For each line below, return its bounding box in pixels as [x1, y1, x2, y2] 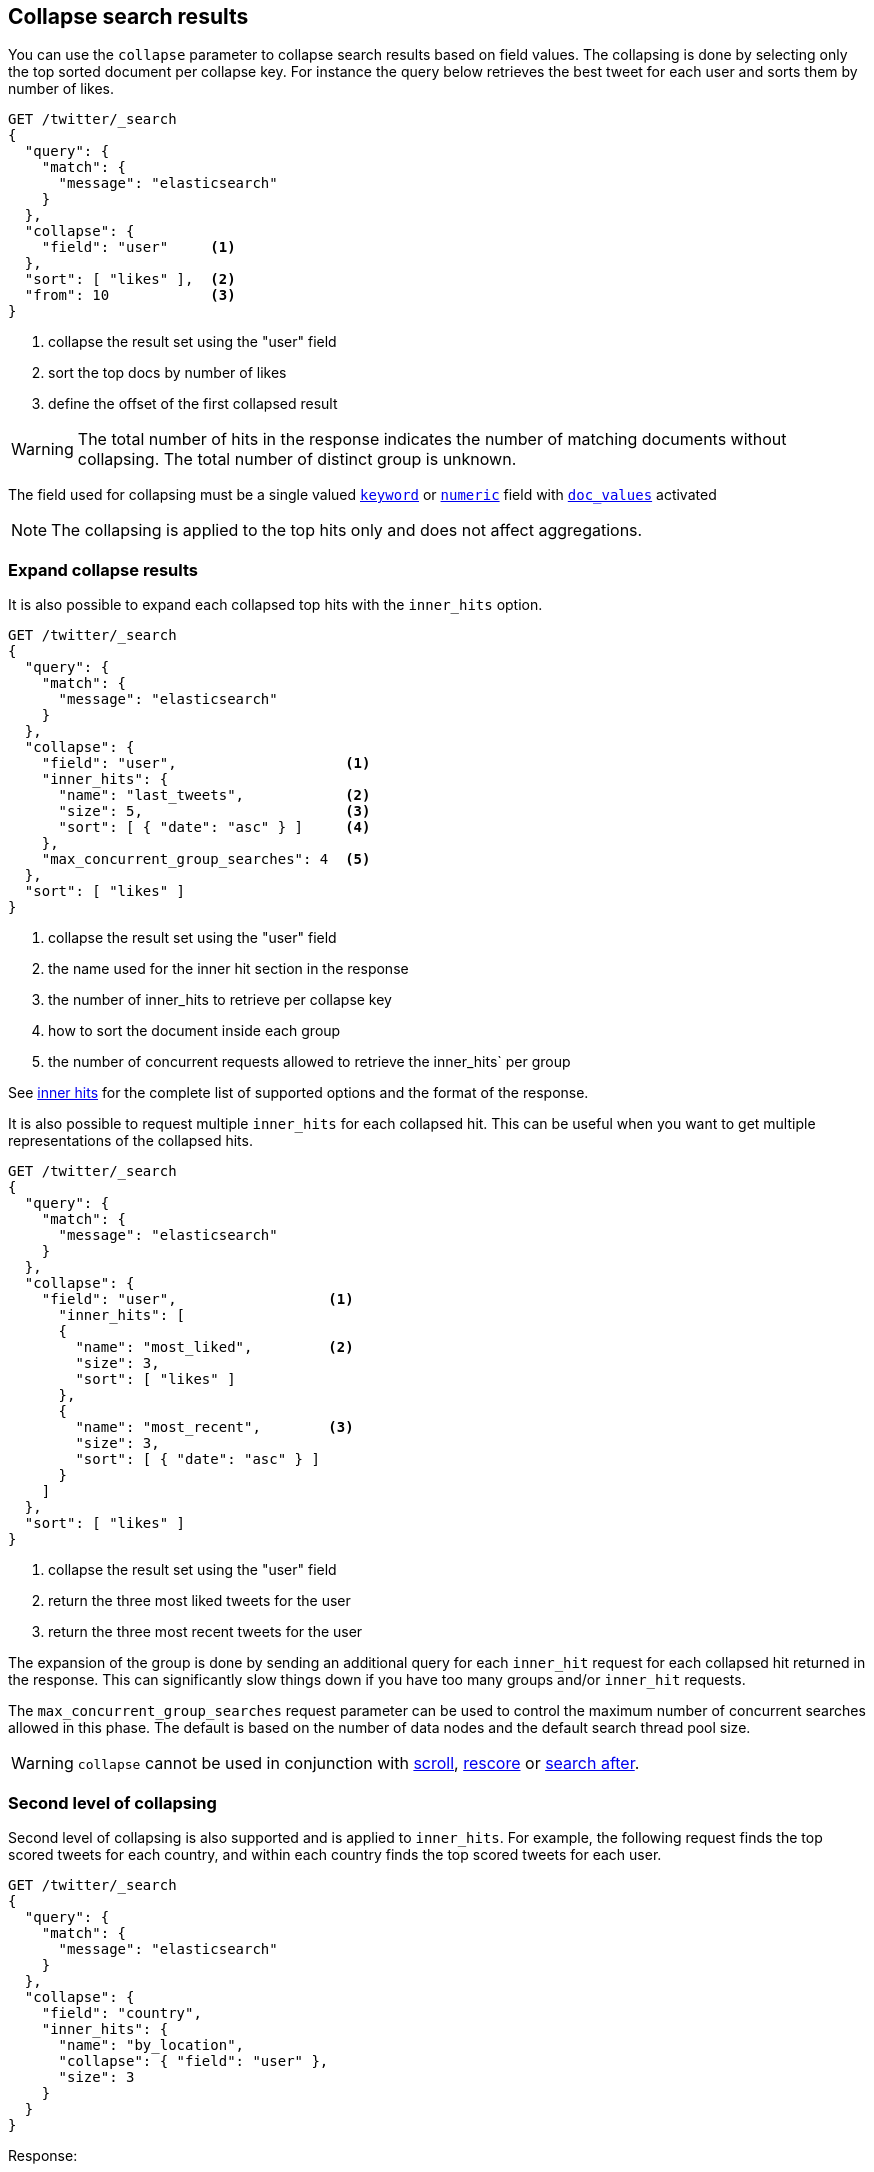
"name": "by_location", [58, 2036, 245, 2053]
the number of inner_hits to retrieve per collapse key [48, 991, 392, 1009]
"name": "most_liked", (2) [75, 1339, 354, 1356]
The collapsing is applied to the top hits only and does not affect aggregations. [51, 520, 643, 541]
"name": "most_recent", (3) [75, 1419, 354, 1436]
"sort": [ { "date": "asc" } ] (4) [58, 819, 371, 836]
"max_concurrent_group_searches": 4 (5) [41, 851, 371, 868]
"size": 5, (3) [58, 803, 371, 820]
